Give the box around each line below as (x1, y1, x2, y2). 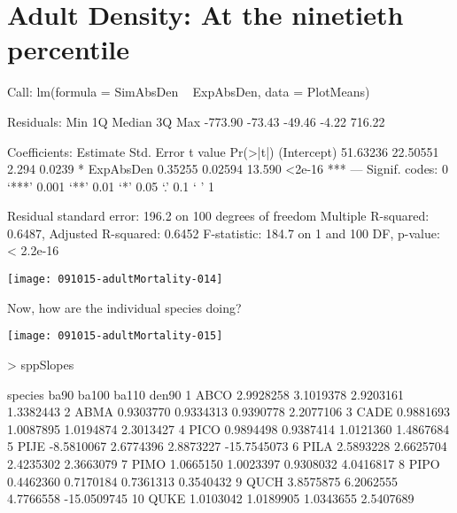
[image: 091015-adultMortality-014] (7, 273, 223, 286)
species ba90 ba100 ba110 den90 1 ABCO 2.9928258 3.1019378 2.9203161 (7, 385, 404, 403)
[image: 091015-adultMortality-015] (7, 330, 223, 343)
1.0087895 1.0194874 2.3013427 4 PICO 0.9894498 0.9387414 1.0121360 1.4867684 (7, 419, 450, 438)
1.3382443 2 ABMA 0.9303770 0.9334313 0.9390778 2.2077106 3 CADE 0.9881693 (7, 402, 450, 421)
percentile (7, 31, 130, 67)
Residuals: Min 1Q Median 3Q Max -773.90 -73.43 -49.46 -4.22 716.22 (7, 112, 385, 130)
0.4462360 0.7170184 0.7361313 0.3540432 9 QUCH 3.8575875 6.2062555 (7, 471, 398, 490)
